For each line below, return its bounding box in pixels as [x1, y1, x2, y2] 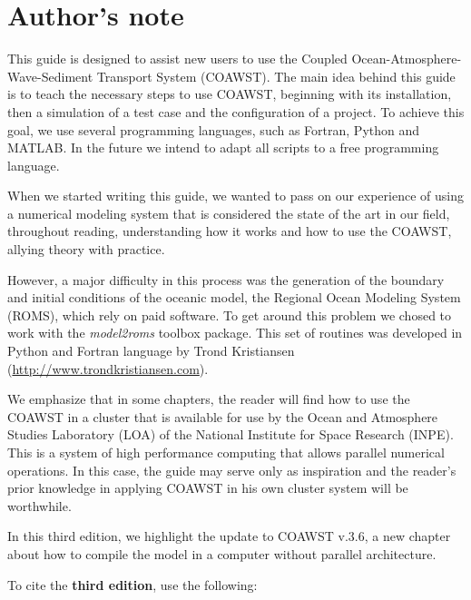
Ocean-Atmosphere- [351, 49, 462, 68]
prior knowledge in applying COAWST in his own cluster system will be [7, 478, 408, 497]
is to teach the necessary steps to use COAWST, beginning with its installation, [7, 84, 452, 103]
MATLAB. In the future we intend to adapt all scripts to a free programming [7, 138, 439, 157]
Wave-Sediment [7, 66, 93, 85]
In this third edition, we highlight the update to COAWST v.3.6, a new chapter [7, 526, 451, 546]
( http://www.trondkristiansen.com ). [7, 359, 209, 378]
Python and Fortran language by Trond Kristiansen [7, 341, 295, 360]
